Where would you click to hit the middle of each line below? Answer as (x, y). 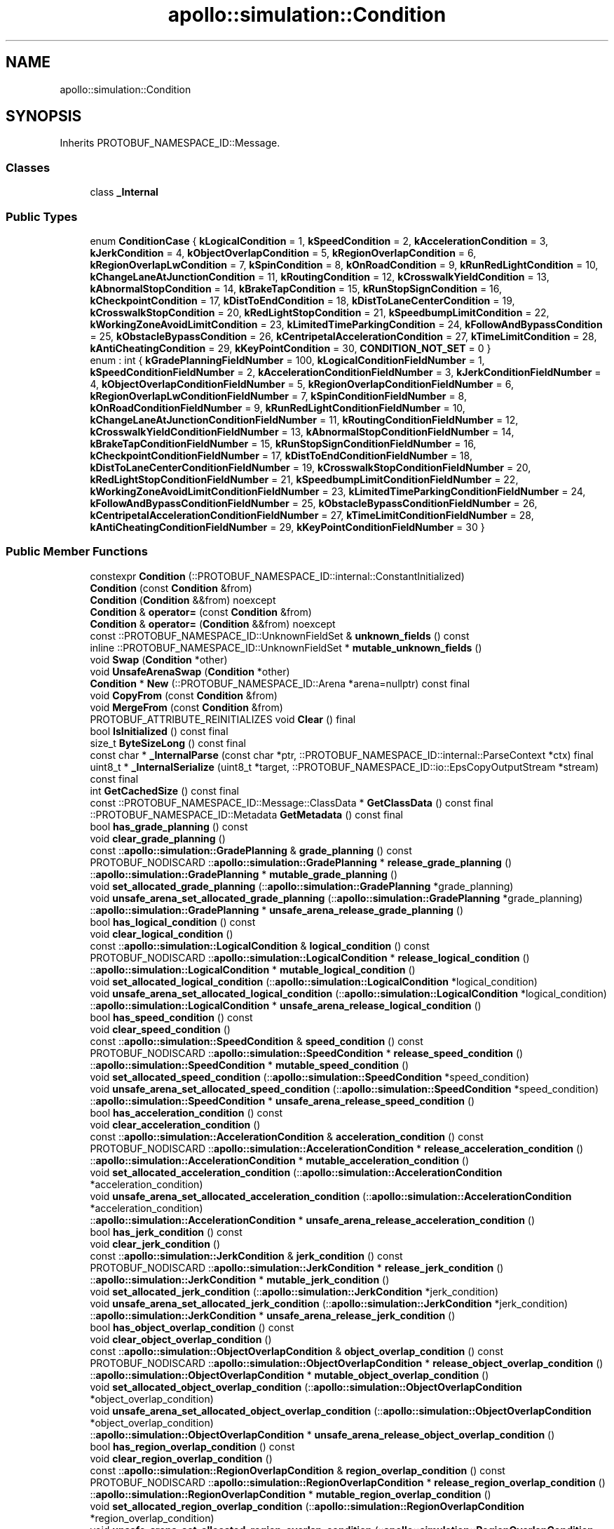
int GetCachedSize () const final (164, 790)
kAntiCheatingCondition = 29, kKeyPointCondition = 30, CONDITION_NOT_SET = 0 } (291, 348)
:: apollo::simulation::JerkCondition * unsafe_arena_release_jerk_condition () (273, 1315)
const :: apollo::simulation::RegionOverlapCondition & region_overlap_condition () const (298, 1470)
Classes (28, 167)
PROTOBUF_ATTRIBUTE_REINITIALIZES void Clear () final (223, 719)
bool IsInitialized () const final (159, 731)
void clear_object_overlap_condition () (181, 1339)
